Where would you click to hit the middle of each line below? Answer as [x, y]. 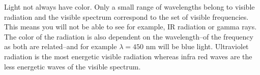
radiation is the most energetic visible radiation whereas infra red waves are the [128, 56]
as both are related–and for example [61, 46]
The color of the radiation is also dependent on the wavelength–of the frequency [129, 36]
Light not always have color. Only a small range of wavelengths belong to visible [129, 7]
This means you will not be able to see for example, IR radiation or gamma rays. [131, 27]
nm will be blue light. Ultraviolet [197, 46]
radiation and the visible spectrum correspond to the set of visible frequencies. [126, 16]
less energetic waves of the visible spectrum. [73, 66]
